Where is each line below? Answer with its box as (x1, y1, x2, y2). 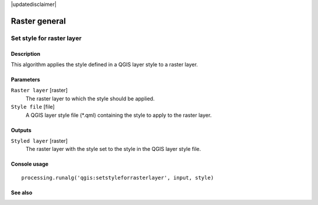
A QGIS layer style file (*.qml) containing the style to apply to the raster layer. (25, 112, 212, 119)
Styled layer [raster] (11, 137, 68, 144)
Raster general (11, 16, 66, 26)
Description (11, 50, 41, 57)
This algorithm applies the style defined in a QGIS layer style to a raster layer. (11, 61, 198, 68)
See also (11, 189, 32, 196)
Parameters (11, 76, 41, 83)
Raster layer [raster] (11, 87, 68, 94)
